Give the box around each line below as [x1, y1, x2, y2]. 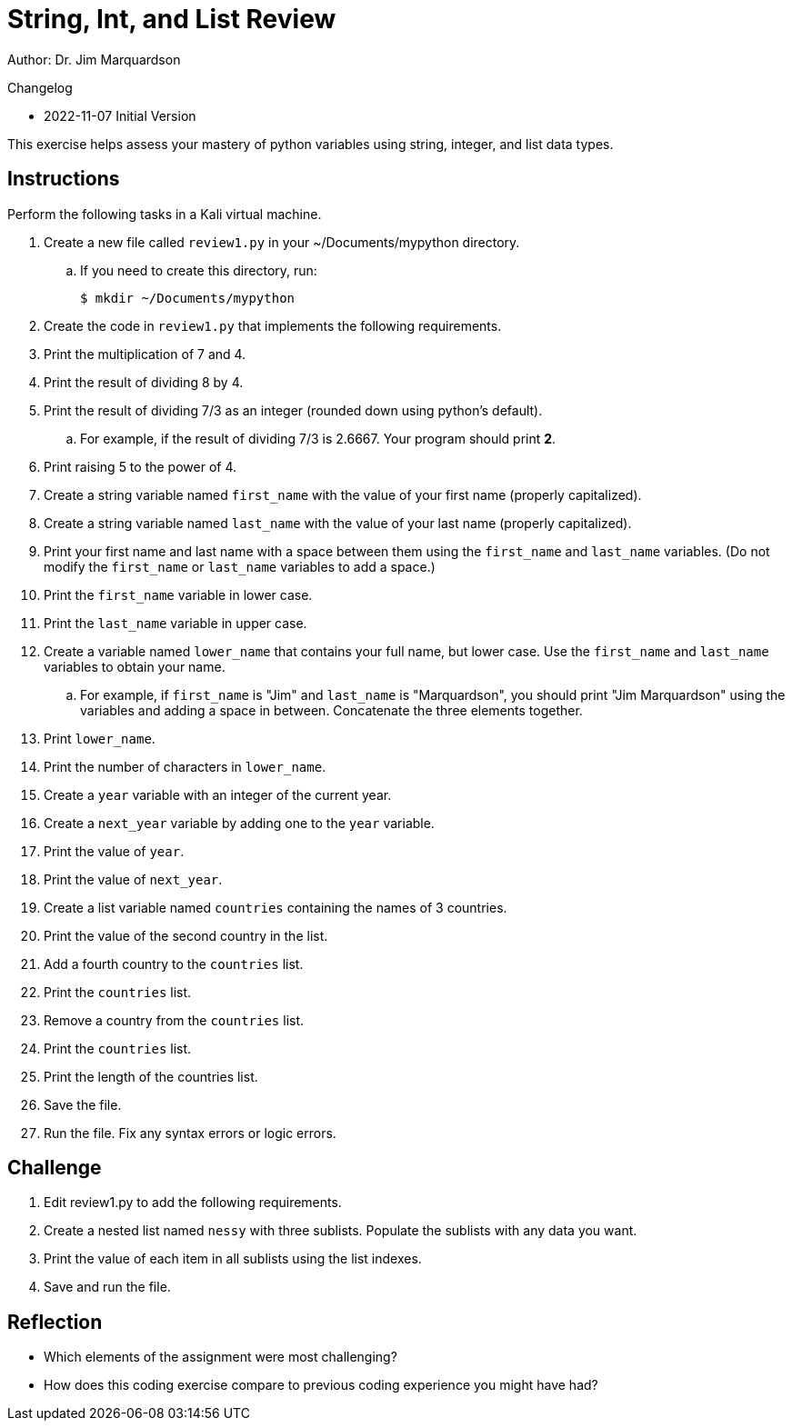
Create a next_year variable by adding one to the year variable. [44, 814, 435, 831]
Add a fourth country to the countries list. [44, 955, 304, 972]
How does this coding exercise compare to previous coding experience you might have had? [44, 1377, 598, 1393]
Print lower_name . [44, 730, 155, 746]
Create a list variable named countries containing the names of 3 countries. [44, 899, 507, 915]
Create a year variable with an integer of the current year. [44, 786, 392, 803]
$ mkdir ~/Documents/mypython [80, 290, 296, 305]
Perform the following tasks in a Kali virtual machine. [7, 205, 322, 222]
